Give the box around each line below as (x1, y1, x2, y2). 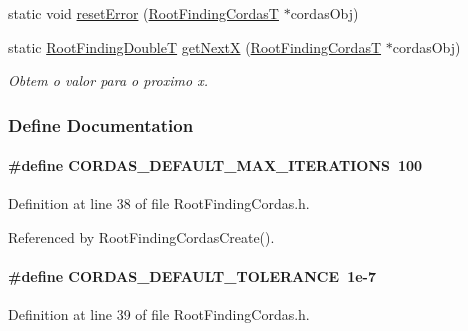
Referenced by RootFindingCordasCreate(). (8, 227, 275, 248)
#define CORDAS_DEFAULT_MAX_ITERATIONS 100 (8, 155, 423, 176)
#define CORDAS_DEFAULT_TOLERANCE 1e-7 (8, 266, 376, 287)
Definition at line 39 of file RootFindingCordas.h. (8, 304, 310, 325)
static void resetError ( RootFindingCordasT (8, 3, 279, 23)
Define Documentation (8, 112, 194, 137)
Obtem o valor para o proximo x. (8, 70, 208, 91)
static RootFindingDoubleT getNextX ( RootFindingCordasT (8, 36, 382, 57)
